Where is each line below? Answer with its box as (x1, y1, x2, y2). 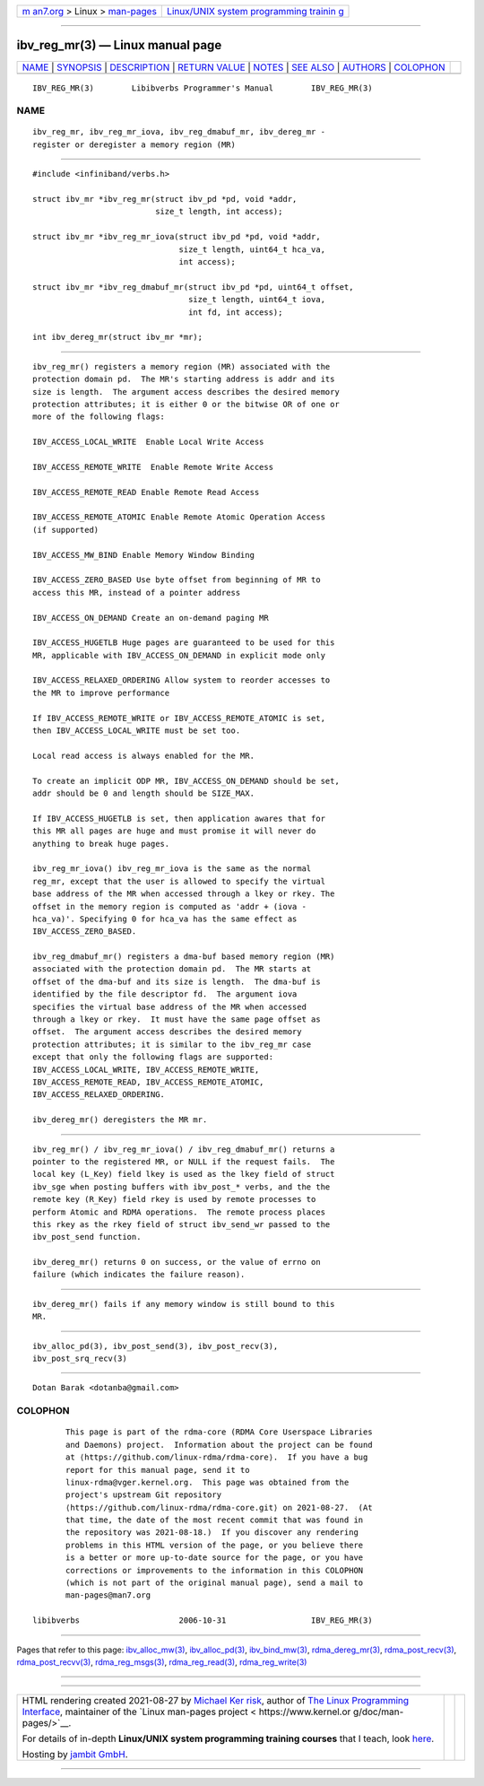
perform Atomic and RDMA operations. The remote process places (32, 1207, 326, 1217)
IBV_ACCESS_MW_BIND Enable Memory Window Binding (32, 550, 255, 560)
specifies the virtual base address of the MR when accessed (32, 1001, 307, 1012)
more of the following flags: (32, 412, 166, 422)
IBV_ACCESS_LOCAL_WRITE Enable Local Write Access (32, 437, 264, 448)
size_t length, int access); (155, 206, 283, 217)
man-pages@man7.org (65, 1590, 151, 1600)
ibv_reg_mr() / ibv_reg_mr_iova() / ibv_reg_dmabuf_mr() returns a (32, 1144, 335, 1154)
